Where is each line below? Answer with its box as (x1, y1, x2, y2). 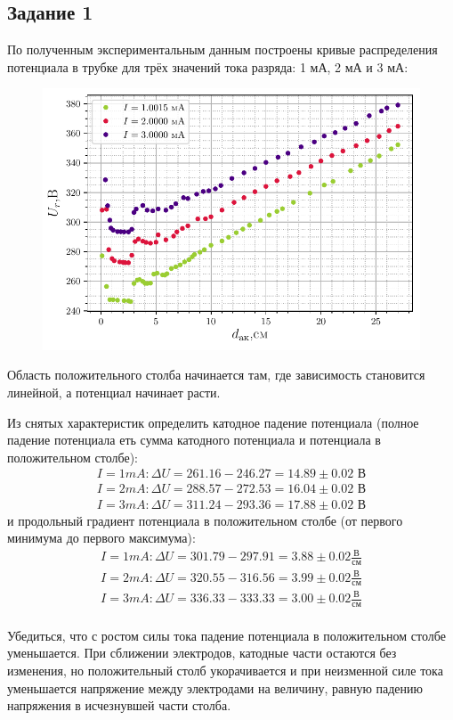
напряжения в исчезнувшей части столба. (7, 696, 231, 715)
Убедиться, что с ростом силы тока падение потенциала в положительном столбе (7, 626, 446, 644)
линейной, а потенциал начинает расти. (7, 383, 221, 402)
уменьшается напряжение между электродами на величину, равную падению (7, 678, 424, 697)
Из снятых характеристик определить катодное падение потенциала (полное (7, 413, 419, 431)
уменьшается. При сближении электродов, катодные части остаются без (7, 643, 397, 662)
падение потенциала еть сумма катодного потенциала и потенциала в (7, 430, 381, 449)
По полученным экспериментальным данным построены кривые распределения (7, 40, 438, 59)
